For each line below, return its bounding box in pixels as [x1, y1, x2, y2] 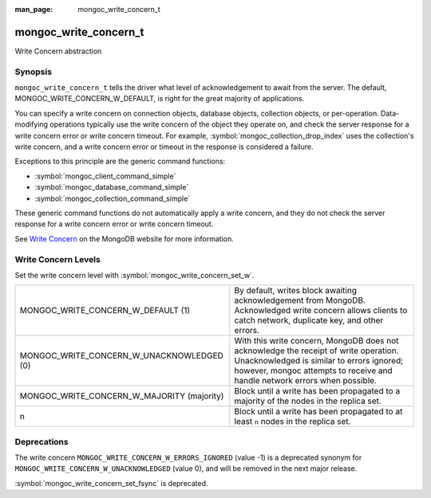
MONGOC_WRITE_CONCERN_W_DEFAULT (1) [19, 305, 191, 316]
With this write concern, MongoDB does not [234, 335, 399, 347]
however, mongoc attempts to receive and [234, 365, 393, 376]
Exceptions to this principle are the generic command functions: [14, 156, 226, 167]
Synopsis [14, 66, 52, 77]
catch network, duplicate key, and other [234, 315, 384, 326]
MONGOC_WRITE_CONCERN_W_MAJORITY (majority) [19, 390, 224, 402]
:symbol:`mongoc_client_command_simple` [34, 171, 176, 181]
